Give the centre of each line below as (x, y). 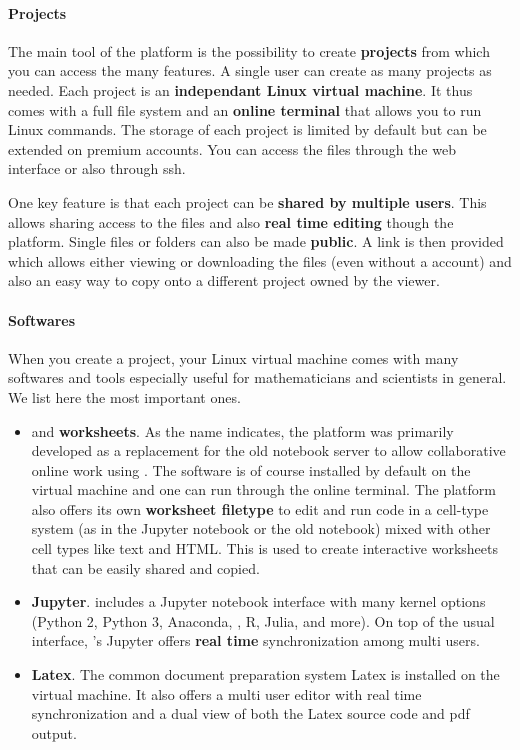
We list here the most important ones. (124, 396)
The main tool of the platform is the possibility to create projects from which (249, 50)
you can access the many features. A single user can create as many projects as (250, 70)
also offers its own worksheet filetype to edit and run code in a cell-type (260, 508)
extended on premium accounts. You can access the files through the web (232, 148)
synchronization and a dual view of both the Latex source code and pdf (250, 713)
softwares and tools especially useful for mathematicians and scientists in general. (257, 377)
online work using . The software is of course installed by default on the (251, 469)
